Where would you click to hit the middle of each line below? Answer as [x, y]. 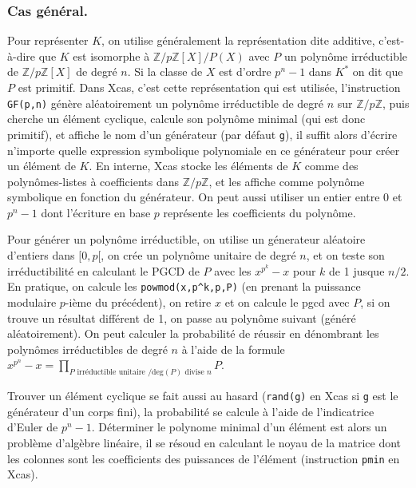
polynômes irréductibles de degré [87, 349]
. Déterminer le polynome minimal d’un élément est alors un [239, 427]
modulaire [32, 302]
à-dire [22, 56]
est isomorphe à [111, 56]
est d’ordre [245, 71]
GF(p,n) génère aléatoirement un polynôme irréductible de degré [166, 103]
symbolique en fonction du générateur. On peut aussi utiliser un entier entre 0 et [205, 197]
